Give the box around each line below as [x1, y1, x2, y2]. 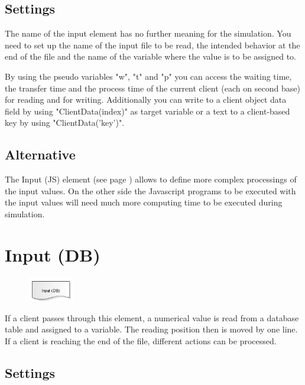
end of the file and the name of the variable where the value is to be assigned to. [5, 50, 296, 63]
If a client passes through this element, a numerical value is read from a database [5, 311, 299, 324]
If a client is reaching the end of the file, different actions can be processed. [5, 335, 277, 347]
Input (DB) [5, 242, 100, 266]
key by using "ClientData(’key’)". [5, 116, 125, 129]
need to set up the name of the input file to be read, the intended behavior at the [5, 38, 300, 51]
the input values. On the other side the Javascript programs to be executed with [5, 184, 296, 197]
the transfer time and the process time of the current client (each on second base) [5, 81, 300, 94]
